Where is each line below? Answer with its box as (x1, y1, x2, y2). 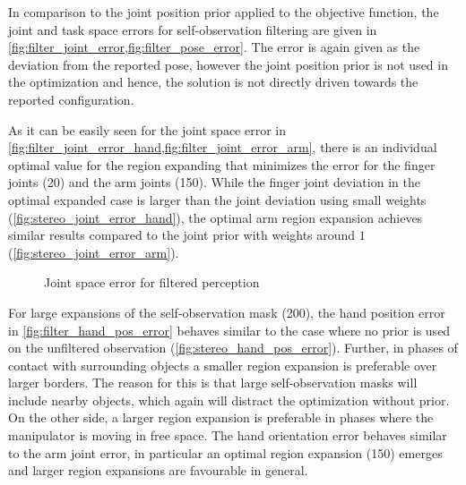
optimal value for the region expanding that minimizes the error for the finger (8, 155, 436, 174)
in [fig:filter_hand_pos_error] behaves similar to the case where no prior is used (8, 320, 451, 339)
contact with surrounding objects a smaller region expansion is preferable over (8, 355, 437, 374)
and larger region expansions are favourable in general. (8, 461, 308, 480)
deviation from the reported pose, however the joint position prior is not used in (8, 55, 448, 73)
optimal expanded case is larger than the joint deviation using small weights (8, 190, 427, 208)
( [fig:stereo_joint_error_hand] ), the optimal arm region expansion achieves (8, 208, 423, 226)
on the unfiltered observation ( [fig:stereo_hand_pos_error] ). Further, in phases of (8, 338, 458, 357)
